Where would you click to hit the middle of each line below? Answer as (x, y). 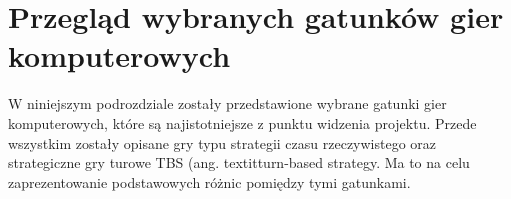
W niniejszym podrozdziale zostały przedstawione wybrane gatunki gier (227, 103)
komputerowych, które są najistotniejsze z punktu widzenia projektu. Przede (242, 122)
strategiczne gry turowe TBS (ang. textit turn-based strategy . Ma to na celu (239, 162)
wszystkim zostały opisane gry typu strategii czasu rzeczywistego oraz (222, 142)
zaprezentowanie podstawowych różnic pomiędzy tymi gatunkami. (209, 181)
